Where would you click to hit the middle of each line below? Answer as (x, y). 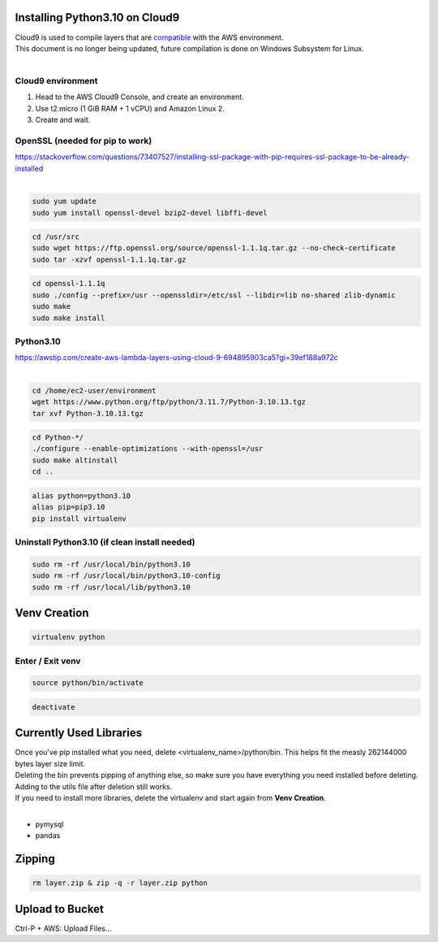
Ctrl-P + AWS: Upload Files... (63, 928)
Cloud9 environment (56, 81)
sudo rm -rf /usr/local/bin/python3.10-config (126, 576)
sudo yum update (64, 202)
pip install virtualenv (79, 519)
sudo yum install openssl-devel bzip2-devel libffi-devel (150, 213)
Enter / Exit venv (48, 661)
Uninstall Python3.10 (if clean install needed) (105, 542)
